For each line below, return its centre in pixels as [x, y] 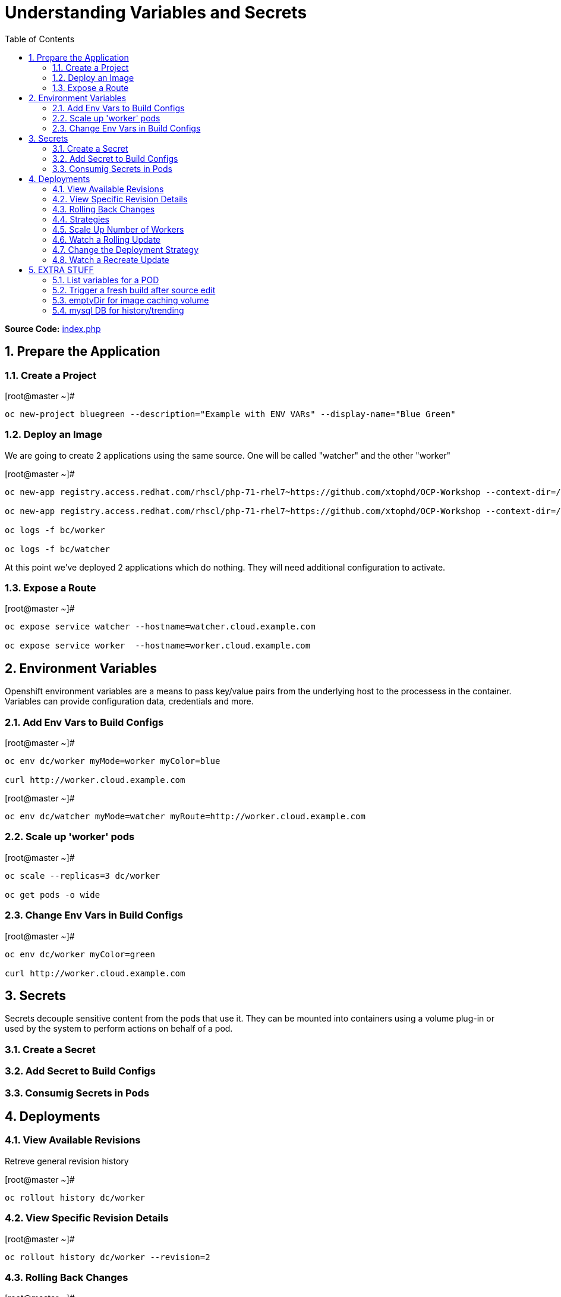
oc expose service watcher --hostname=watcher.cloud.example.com [160, 627]
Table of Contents [40, 39]
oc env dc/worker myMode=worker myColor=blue [113, 761]
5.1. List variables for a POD [106, 280]
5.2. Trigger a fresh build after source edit [134, 290]
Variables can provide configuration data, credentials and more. [129, 701]
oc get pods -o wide [53, 895]
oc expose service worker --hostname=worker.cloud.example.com [158, 646]
